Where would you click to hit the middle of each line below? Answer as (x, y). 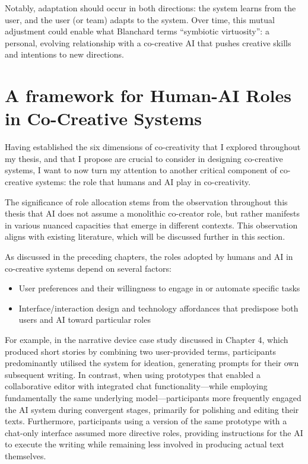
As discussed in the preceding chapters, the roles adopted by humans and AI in (149, 257)
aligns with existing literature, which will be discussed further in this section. (145, 236)
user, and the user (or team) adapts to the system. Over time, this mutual (140, 19)
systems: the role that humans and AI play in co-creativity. (143, 182)
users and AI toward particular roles (85, 320)
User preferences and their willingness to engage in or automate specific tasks (159, 288)
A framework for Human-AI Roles (148, 95)
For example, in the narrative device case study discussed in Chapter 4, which (147, 339)
